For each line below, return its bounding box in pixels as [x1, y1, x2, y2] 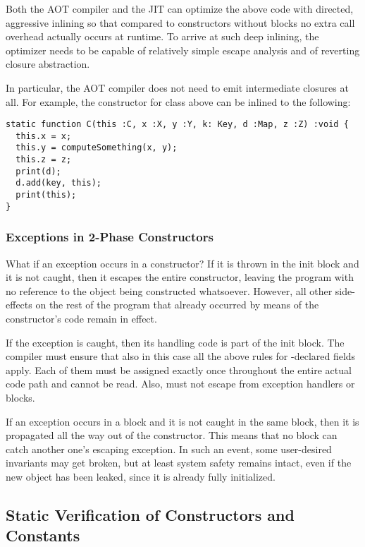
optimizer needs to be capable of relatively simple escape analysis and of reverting [6, 42, 360, 57]
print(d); [16, 166, 61, 176]
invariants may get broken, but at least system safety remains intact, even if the [6, 455, 352, 470]
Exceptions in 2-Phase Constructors [6, 228, 214, 246]
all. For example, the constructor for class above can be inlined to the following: [6, 94, 351, 109]
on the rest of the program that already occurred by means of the [35, 297, 319, 312]
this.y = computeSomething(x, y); [16, 143, 178, 153]
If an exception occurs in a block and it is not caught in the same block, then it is [6, 414, 359, 428]
